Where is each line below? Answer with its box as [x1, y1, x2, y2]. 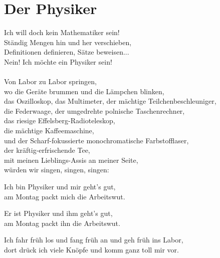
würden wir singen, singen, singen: [4, 164, 109, 175]
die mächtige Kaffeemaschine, [4, 125, 94, 136]
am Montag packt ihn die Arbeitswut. [4, 217, 120, 228]
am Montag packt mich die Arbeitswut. [4, 191, 125, 201]
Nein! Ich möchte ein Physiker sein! [4, 56, 112, 67]
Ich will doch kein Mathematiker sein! [4, 27, 120, 38]
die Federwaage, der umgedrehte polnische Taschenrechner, [4, 105, 185, 116]
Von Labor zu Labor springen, [4, 76, 97, 87]
